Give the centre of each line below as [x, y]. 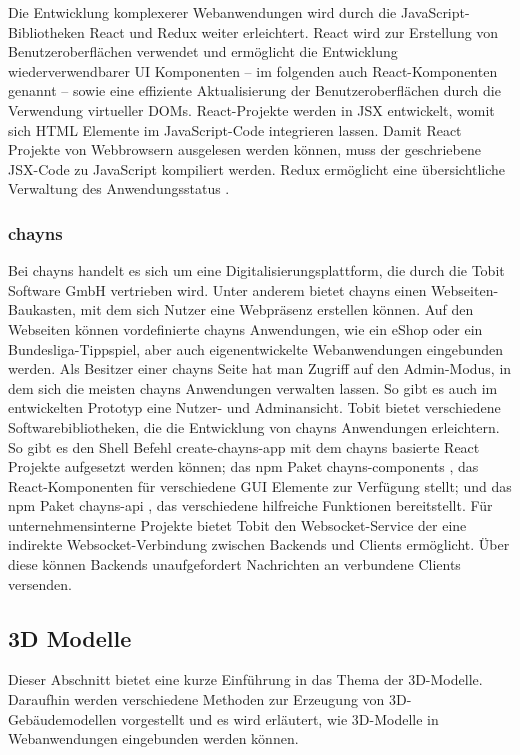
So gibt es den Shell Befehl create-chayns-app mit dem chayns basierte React [244, 446]
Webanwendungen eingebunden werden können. [153, 738]
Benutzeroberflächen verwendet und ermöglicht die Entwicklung [203, 51]
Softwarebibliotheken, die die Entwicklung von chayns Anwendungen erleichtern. [254, 426]
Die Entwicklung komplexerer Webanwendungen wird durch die [202, 12]
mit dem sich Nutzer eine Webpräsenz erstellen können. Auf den [277, 309]
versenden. [40, 583]
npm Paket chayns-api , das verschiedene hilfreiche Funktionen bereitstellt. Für [250, 505]
